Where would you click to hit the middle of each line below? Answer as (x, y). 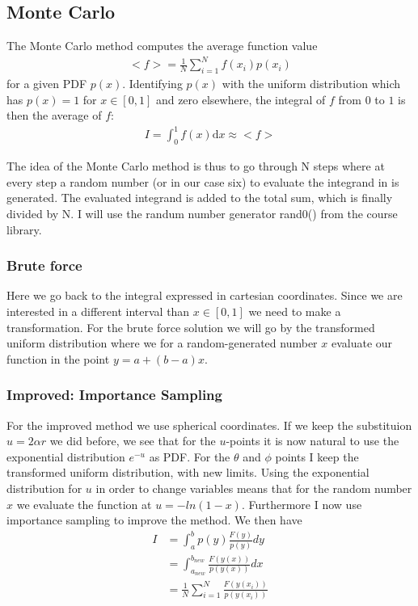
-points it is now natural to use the (312, 441)
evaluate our (362, 343)
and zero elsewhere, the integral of (241, 99)
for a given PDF (47, 84)
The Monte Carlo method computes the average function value (162, 46)
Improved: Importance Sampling (114, 395)
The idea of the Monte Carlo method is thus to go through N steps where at (196, 166)
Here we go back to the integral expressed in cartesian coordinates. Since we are (205, 295)
